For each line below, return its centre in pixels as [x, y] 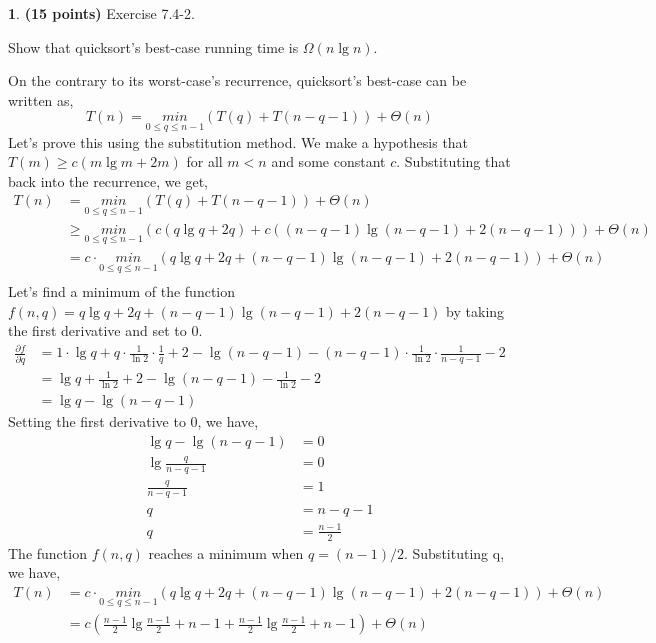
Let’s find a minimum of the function [122, 291]
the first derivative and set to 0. [105, 330]
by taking [475, 310]
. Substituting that [453, 161]
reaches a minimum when [226, 552]
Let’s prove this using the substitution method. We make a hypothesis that [238, 141]
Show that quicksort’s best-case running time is [153, 46]
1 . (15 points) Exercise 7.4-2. [101, 13]
